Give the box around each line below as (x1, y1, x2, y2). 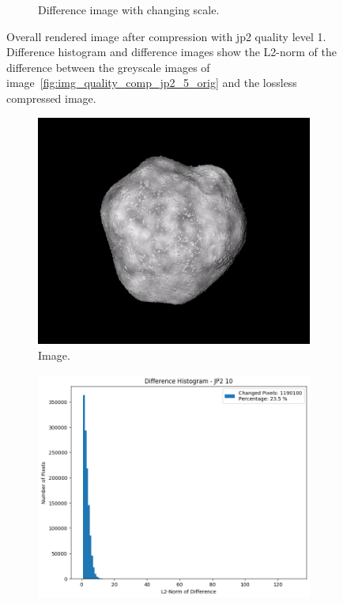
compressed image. (6, 89, 96, 106)
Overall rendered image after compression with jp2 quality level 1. (6, 28, 326, 44)
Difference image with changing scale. (38, 2, 220, 17)
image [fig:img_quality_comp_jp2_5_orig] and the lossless (6, 74, 297, 91)
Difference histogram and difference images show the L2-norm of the (6, 43, 337, 60)
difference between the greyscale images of (6, 59, 210, 75)
